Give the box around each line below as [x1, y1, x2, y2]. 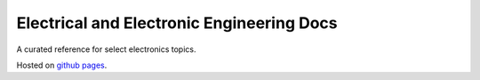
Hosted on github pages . [16, 60, 108, 70]
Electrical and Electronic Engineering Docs [16, 13, 338, 33]
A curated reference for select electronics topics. [16, 44, 196, 55]
